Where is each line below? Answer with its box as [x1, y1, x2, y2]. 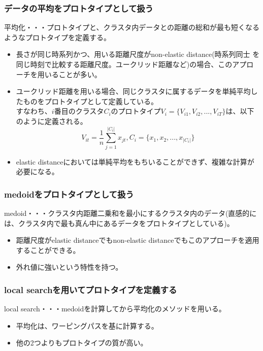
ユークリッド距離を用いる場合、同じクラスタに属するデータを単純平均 [16, 86, 251, 97]
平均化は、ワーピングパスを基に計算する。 [16, 320, 158, 331]
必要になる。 [16, 166, 59, 177]
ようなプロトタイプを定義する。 [4, 31, 111, 42]
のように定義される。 [16, 115, 87, 126]
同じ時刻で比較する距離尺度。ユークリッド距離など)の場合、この [16, 59, 233, 69]
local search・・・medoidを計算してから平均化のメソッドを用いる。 [4, 303, 226, 314]
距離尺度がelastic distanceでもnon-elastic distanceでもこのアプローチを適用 [16, 235, 259, 245]
